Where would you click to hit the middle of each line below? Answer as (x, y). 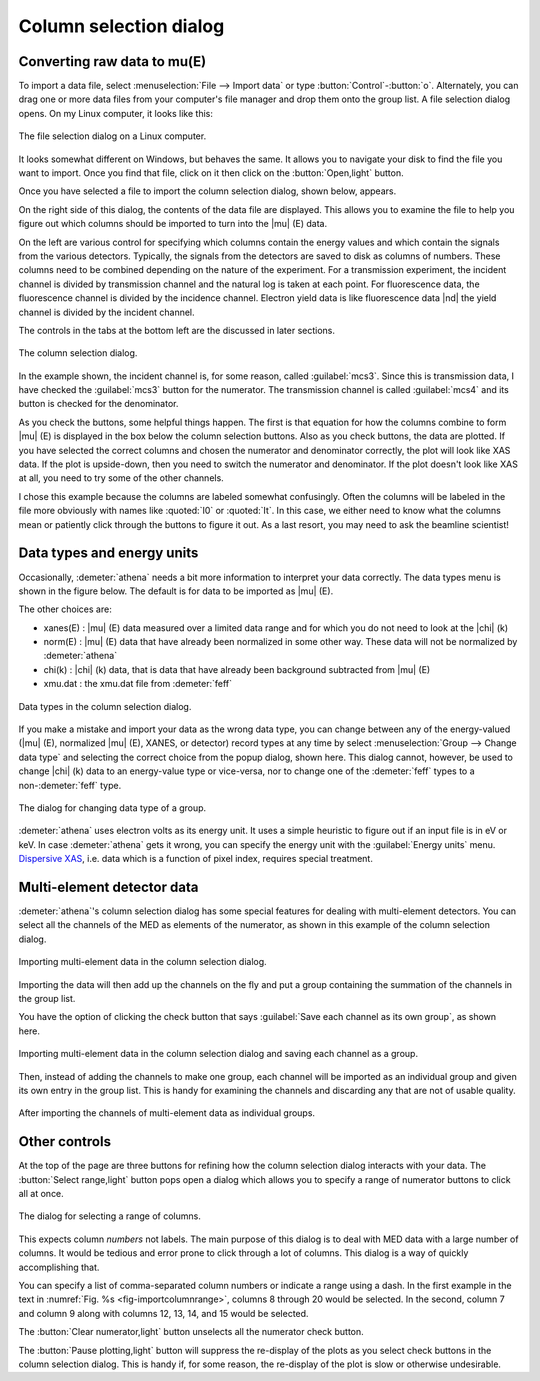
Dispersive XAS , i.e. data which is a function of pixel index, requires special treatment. (196, 859)
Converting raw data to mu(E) (112, 61)
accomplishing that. (59, 1267)
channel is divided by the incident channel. (106, 312)
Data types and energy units (108, 553)
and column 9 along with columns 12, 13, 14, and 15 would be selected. (163, 1313)
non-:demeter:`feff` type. (70, 785)
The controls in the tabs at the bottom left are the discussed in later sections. (176, 330)
